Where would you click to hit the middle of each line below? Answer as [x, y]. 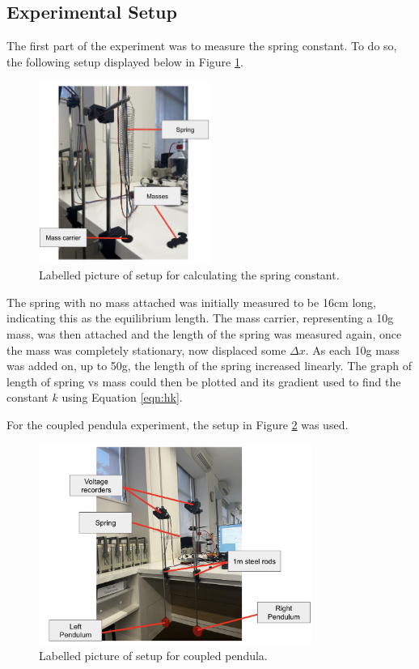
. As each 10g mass [352, 349]
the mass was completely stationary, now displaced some [146, 349]
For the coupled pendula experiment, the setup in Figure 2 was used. [178, 424]
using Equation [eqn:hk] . [122, 397]
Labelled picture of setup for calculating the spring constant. [189, 275]
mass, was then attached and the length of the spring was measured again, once [204, 333]
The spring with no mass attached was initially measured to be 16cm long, [191, 302]
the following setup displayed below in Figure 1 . [125, 61]
